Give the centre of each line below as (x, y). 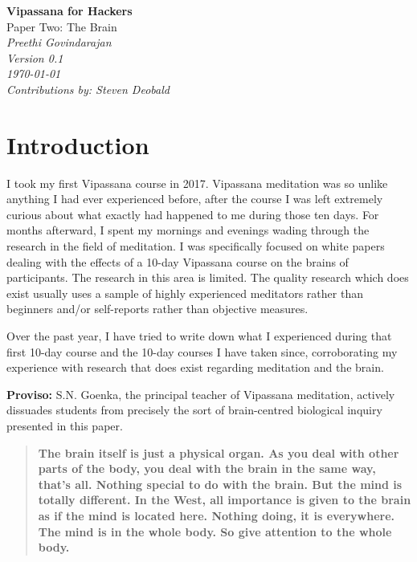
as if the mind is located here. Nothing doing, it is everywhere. (217, 515)
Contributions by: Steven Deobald (88, 89)
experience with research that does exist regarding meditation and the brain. (195, 367)
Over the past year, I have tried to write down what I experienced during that (199, 336)
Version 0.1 (35, 57)
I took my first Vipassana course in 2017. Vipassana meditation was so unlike (197, 183)
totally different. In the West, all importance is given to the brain (225, 500)
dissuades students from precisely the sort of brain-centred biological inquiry (194, 410)
